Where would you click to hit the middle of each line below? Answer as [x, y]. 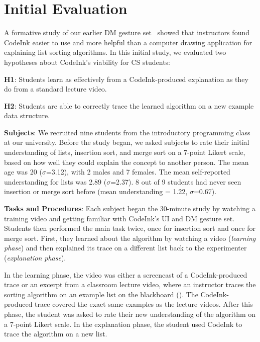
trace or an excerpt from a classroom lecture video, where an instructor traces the [130, 284]
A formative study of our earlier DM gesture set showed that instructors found [127, 32]
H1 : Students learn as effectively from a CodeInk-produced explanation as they [126, 79]
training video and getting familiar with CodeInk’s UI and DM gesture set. [119, 218]
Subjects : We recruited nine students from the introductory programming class [127, 132]
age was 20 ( [23, 172]
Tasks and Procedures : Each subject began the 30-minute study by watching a [130, 208]
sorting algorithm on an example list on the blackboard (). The [101, 294]
